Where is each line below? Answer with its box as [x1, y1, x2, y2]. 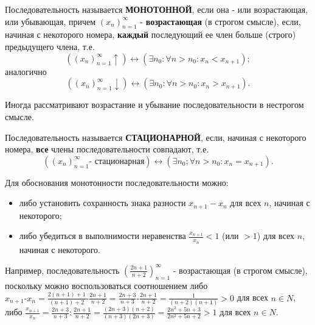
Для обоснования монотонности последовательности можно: [5, 176, 229, 188]
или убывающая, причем [5, 15, 96, 27]
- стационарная [89, 157, 145, 166]
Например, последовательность [5, 263, 120, 276]
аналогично [5, 65, 47, 77]
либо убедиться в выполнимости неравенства [19, 229, 186, 242]
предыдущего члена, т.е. [5, 40, 95, 52]
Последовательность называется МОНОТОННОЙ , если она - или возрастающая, [5, 3, 308, 15]
